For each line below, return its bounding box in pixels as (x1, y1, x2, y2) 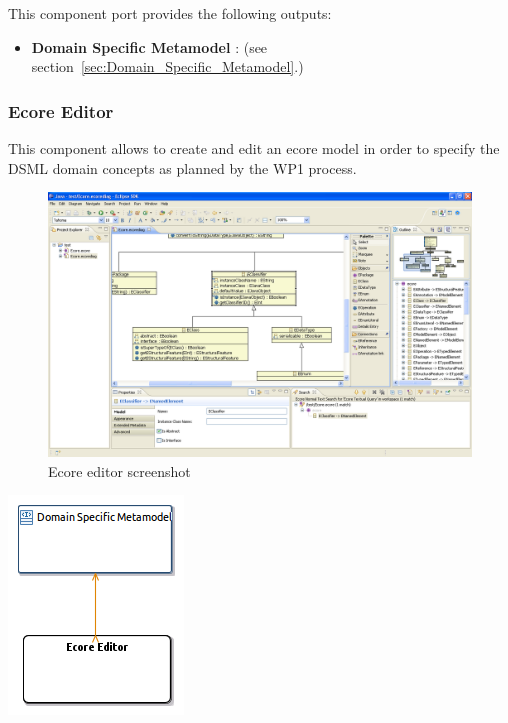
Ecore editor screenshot (48, 460, 191, 481)
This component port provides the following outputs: (8, 3, 332, 23)
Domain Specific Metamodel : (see (31, 36, 268, 57)
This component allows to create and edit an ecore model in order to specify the (8, 138, 500, 158)
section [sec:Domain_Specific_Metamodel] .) (31, 56, 304, 77)
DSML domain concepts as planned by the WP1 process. (8, 157, 357, 178)
